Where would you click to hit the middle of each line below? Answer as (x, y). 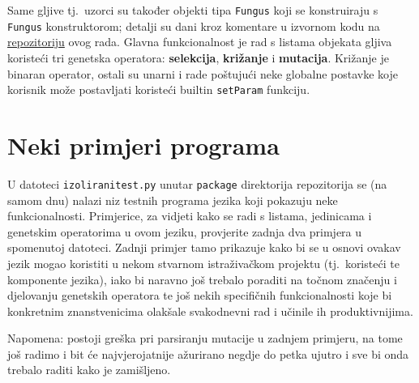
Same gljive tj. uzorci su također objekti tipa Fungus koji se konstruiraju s (193, 10)
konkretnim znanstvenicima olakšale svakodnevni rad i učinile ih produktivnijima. (210, 311)
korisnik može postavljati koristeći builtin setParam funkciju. (159, 89)
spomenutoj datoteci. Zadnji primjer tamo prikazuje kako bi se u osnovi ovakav (204, 247)
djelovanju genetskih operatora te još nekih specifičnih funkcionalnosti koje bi (200, 295)
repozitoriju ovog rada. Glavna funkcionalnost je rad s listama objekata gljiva (200, 42)
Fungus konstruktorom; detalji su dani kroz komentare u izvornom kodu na (194, 26)
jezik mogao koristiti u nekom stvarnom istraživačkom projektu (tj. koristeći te (203, 263)
